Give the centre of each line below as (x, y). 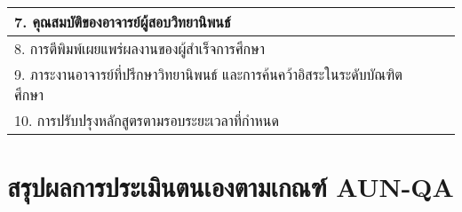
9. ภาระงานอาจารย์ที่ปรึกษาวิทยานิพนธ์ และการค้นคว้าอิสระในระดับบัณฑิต (208, 74)
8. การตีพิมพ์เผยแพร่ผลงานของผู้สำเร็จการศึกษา (139, 48)
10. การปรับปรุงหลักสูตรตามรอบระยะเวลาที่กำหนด (147, 120)
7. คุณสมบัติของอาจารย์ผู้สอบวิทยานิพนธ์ (123, 22)
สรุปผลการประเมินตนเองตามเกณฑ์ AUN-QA (231, 187)
